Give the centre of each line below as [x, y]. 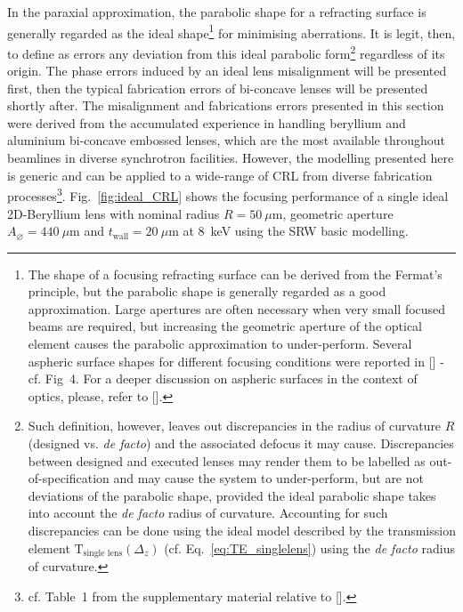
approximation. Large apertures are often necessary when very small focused [237, 308]
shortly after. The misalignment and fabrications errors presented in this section [226, 105]
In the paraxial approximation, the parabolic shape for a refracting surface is [217, 12]
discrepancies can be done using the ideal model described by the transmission [242, 530]
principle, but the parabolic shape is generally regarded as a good [207, 291]
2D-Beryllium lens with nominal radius [114, 213]
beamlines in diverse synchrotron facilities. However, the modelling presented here [231, 158]
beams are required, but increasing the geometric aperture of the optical [225, 326]
